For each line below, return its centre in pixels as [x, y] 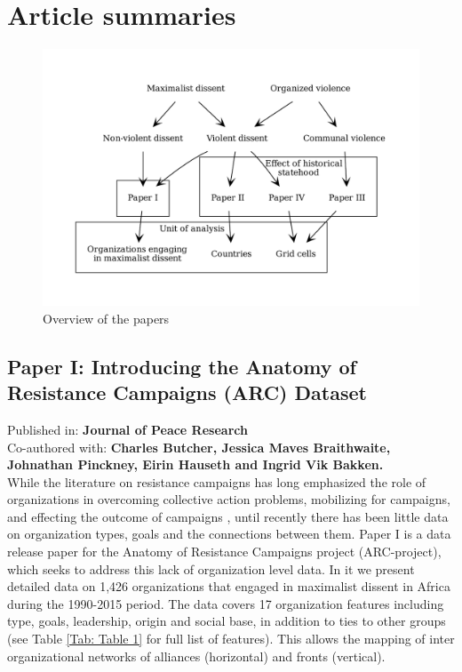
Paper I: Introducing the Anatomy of [182, 366]
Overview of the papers [106, 318]
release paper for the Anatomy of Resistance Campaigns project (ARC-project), [224, 552]
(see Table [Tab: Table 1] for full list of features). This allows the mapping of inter [231, 639]
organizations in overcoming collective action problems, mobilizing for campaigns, [229, 499]
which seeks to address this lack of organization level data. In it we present [211, 568]
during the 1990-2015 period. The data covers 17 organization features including [226, 603]
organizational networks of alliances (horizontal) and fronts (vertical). [196, 656]
